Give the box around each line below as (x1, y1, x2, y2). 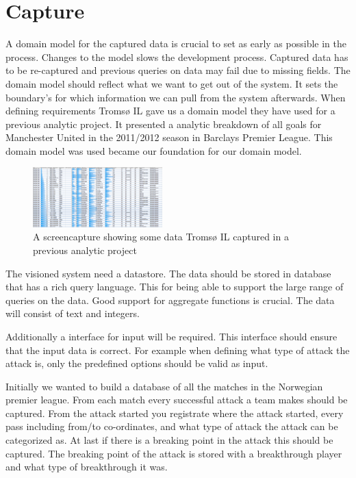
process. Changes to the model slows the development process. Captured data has (5, 49, 348, 64)
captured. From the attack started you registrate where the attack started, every (5, 405, 344, 420)
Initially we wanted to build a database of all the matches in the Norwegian (5, 379, 323, 393)
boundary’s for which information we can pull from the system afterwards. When (5, 90, 346, 104)
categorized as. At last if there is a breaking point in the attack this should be (5, 433, 333, 447)
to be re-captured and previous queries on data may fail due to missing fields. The (5, 63, 351, 77)
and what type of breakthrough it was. (5, 460, 168, 474)
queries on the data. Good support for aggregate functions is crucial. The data (5, 292, 335, 307)
